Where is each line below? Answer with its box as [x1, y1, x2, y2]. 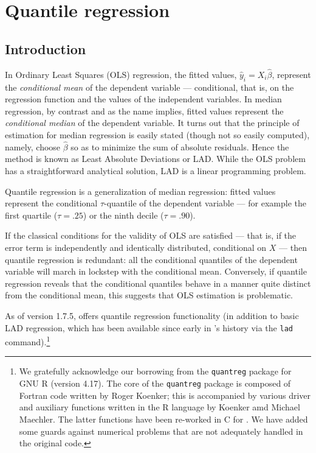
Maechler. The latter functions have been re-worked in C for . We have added [19, 412, 308, 425]
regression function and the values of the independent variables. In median [5, 93, 282, 105]
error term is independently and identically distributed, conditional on [5, 241, 267, 253]
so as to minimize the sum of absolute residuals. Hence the [70, 140, 289, 153]
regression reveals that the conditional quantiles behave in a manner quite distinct [5, 276, 311, 289]
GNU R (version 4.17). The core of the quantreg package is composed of [19, 377, 291, 390]
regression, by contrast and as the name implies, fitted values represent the [5, 104, 284, 117]
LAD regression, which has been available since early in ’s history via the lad [5, 321, 293, 334]
